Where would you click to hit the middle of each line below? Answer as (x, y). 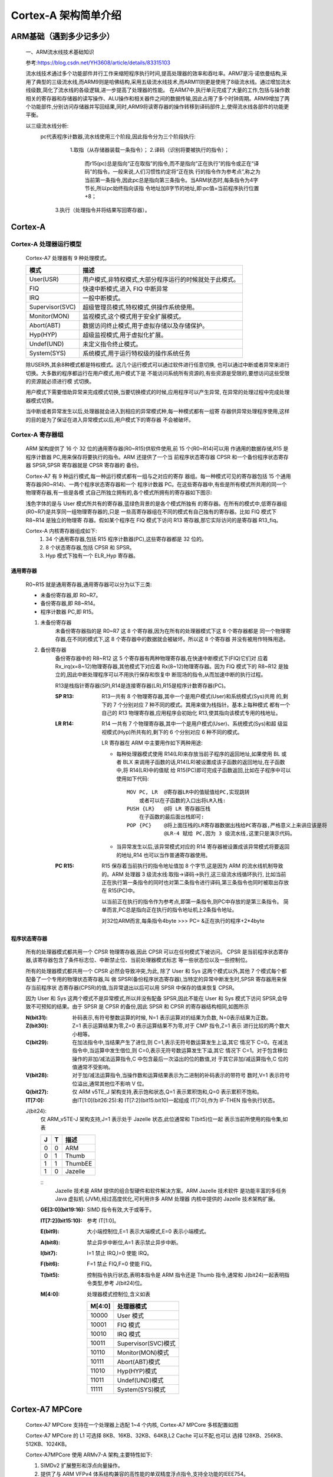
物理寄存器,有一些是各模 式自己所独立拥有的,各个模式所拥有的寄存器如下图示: (119, 493)
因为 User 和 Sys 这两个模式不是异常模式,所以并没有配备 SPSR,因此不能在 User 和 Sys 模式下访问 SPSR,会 (154, 998)
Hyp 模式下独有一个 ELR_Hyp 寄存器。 (92, 556)
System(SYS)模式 (141, 1390)
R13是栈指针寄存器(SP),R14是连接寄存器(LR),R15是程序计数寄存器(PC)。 (142, 685)
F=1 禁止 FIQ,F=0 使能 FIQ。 (121, 1264)
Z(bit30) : (37, 1026)
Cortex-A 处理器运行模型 (46, 244)
